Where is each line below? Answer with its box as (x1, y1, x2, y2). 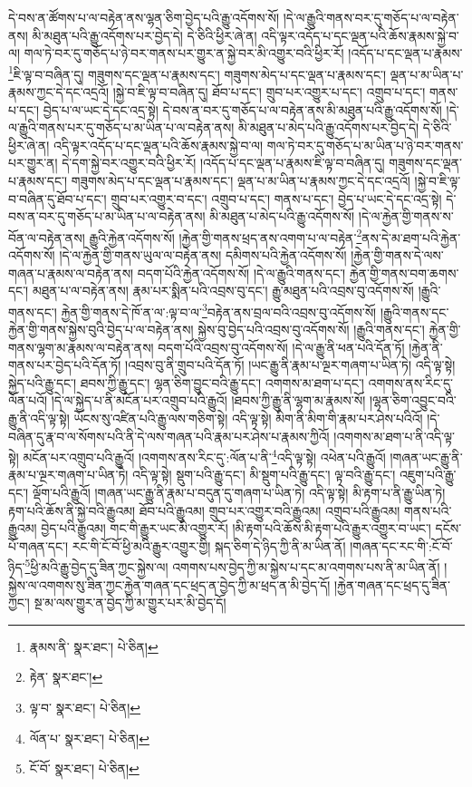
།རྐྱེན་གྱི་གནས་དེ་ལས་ (351, 246, 444, 265)
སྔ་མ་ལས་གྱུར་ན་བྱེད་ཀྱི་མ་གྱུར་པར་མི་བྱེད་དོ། (34, 593, 226, 612)
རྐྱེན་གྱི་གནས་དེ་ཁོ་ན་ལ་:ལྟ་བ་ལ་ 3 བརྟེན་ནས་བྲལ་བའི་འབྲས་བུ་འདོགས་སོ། (61, 299, 377, 321)
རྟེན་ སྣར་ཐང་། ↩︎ (29, 667, 103, 686)
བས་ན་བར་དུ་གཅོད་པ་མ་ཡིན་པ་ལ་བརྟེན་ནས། (8, 207, 206, 226)
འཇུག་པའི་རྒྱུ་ (399, 465, 457, 484)
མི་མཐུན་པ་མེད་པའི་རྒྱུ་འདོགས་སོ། (209, 207, 355, 226)
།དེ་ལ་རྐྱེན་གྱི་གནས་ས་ (358, 207, 454, 226)
